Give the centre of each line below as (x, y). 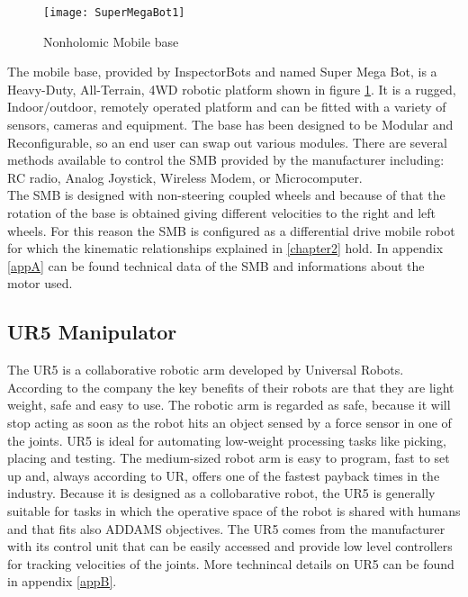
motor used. (40, 283)
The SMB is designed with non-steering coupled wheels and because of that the (226, 195)
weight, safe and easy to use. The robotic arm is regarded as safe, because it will (229, 405)
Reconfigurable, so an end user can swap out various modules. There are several (227, 142)
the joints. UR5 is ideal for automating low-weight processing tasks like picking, (227, 440)
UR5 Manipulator (92, 332)
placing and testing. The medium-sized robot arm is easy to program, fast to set (229, 458)
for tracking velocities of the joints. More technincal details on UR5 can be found (231, 563)
